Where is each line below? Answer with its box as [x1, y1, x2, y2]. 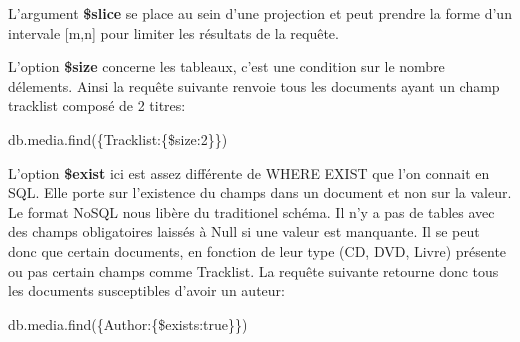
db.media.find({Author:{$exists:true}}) [8, 313, 248, 334]
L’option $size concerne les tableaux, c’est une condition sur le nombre [8, 56, 445, 77]
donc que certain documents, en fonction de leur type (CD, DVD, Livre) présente [8, 240, 507, 261]
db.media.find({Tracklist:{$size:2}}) [8, 128, 228, 149]
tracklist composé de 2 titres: [8, 95, 186, 116]
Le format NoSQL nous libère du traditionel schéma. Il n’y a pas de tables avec [8, 201, 495, 222]
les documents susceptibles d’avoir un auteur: [8, 280, 285, 301]
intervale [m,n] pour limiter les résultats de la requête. [8, 22, 339, 43]
